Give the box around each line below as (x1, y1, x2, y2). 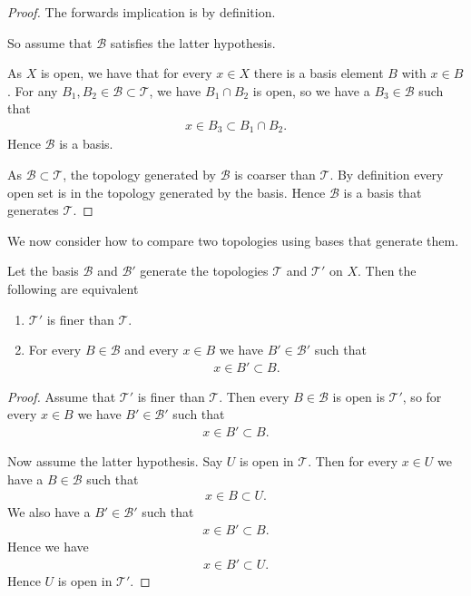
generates (7, 200, 59, 220)
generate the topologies (140, 261, 269, 280)
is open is (332, 386, 385, 405)
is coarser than (234, 165, 316, 184)
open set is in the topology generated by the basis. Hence (7, 182, 326, 201)
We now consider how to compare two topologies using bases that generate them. (7, 230, 459, 249)
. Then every (219, 386, 289, 405)
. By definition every (329, 165, 444, 184)
